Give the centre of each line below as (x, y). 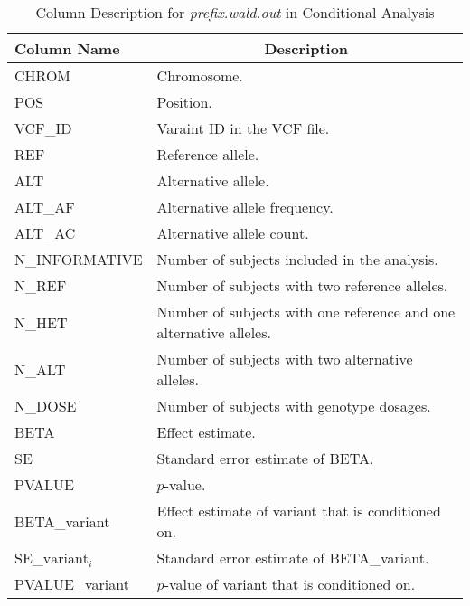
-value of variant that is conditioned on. (290, 584)
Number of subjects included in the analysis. (297, 259)
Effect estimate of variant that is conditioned (299, 511)
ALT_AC (45, 233)
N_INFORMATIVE (79, 259)
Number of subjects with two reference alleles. (302, 285)
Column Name (67, 48)
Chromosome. (200, 76)
